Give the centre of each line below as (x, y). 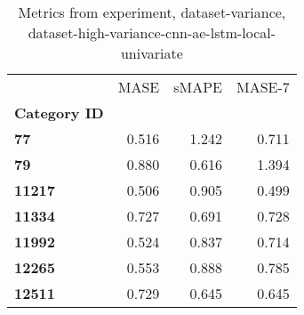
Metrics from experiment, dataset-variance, (152, 12)
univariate (152, 53)
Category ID (59, 113)
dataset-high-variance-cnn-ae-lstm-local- (152, 32)
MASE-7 (263, 87)
